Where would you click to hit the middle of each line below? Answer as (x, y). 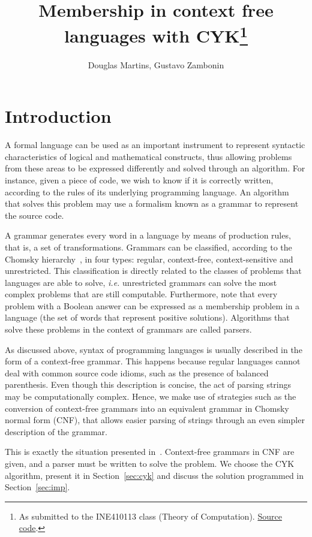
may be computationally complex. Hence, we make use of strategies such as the (151, 396)
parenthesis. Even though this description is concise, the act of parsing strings (148, 384)
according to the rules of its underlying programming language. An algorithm (147, 191)
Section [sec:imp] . (37, 487)
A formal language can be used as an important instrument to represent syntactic (155, 145)
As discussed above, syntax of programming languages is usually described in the (154, 349)
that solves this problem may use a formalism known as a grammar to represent (152, 203)
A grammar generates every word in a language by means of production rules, (148, 235)
